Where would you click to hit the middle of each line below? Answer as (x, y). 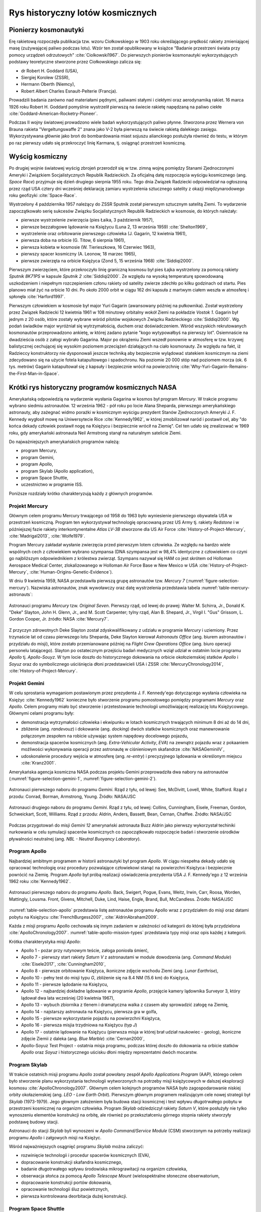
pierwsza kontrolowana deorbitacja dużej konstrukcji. (74, 1196)
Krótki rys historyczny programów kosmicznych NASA (93, 387)
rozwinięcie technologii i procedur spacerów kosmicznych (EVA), (86, 1155)
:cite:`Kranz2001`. (39, 763)
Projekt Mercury (29, 506)
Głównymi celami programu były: (42, 713)
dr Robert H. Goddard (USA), (50, 71)
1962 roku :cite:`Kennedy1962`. (40, 881)
